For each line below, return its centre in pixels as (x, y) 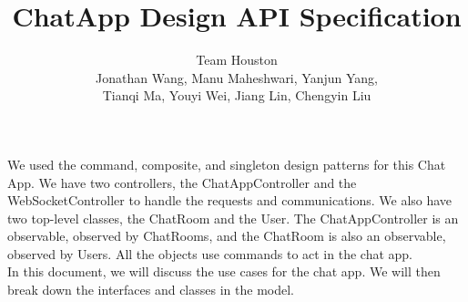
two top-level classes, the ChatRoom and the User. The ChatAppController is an (233, 218)
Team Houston (237, 60)
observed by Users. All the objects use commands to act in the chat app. (210, 253)
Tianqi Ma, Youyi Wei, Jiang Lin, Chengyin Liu (237, 95)
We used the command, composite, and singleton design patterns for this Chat (227, 164)
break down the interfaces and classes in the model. (151, 290)
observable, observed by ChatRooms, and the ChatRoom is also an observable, (227, 236)
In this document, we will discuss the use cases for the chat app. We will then (224, 271)
